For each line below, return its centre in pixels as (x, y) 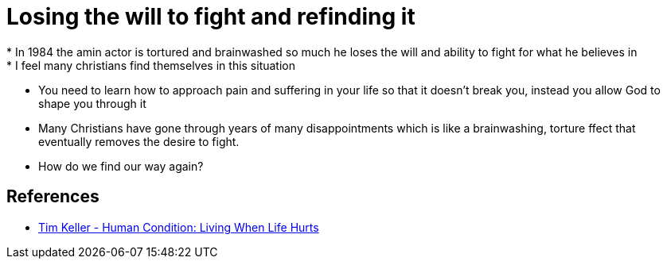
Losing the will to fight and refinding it (211, 17)
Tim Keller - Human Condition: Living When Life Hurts (179, 227)
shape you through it (92, 103)
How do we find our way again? (121, 166)
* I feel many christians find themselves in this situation (151, 65)
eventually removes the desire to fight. (139, 141)
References (53, 197)
